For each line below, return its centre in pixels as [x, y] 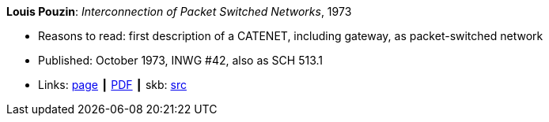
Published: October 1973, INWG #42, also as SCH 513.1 [180, 60]
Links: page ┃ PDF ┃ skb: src [112, 85]
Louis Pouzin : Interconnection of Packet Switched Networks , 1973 [179, 11]
